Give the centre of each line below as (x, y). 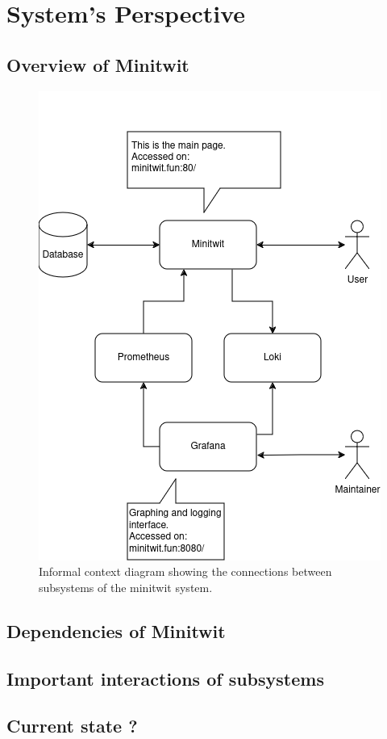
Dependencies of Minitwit (116, 630)
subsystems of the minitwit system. (126, 587)
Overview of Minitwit (98, 64)
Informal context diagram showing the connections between (185, 571)
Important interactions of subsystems (165, 678)
